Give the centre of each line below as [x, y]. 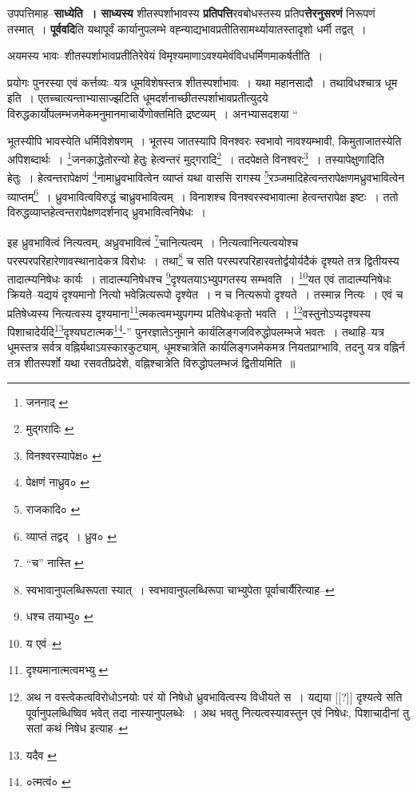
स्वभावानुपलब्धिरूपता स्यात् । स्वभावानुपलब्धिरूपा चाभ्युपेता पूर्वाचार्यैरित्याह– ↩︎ [180, 589]
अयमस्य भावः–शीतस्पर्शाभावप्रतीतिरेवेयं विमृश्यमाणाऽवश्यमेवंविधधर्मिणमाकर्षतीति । [165, 56]
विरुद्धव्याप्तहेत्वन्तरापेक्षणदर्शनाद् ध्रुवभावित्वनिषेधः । [107, 211]
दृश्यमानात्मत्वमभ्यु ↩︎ [67, 670]
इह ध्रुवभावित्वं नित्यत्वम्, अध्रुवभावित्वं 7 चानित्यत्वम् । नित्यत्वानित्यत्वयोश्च [153, 240]
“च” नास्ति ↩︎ [55, 563]
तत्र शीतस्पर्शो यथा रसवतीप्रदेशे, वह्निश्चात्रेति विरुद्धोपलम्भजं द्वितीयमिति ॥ [151, 362]
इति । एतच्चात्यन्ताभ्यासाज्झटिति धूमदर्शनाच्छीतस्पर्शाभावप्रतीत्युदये [138, 98]
